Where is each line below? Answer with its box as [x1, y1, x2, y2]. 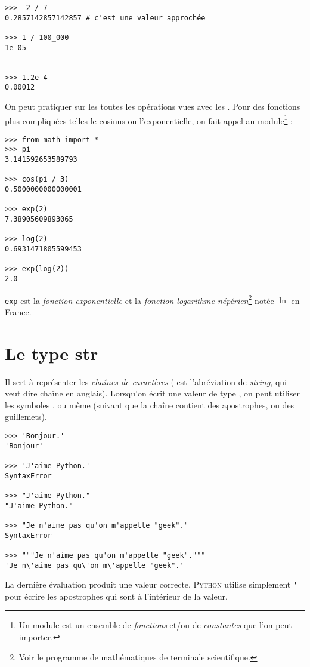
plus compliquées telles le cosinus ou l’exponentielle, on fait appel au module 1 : [5, 112, 293, 127]
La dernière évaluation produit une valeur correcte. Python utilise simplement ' [5, 578, 298, 591]
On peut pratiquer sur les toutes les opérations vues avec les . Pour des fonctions [5, 100, 300, 112]
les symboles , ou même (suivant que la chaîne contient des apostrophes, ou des [5, 398, 294, 411]
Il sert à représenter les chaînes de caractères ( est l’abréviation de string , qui [5, 375, 287, 388]
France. [5, 305, 32, 318]
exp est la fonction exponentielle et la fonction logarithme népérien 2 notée [5, 292, 274, 306]
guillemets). [5, 410, 47, 423]
